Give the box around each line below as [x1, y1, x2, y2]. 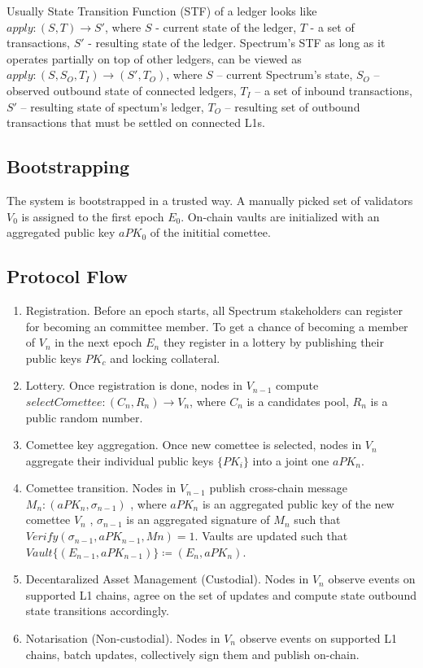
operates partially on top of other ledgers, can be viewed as [7, 50, 302, 67]
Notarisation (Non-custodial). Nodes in [25, 630, 220, 647]
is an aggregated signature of [126, 511, 270, 528]
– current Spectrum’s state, [216, 66, 353, 83]
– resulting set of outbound [225, 98, 360, 115]
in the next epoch [55, 334, 142, 351]
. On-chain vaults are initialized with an [181, 207, 380, 225]
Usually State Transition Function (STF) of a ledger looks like [7, 2, 317, 19]
